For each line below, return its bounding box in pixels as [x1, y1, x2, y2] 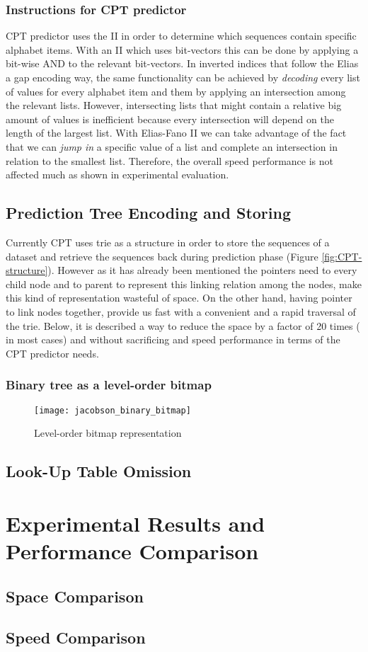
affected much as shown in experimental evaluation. [6, 167, 229, 182]
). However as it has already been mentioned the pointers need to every [47, 263, 357, 278]
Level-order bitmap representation [34, 425, 182, 440]
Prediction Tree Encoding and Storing [6, 202, 291, 224]
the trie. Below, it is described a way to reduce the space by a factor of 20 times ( [6, 318, 360, 333]
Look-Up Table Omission [6, 460, 192, 482]
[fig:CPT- [321, 248, 362, 263]
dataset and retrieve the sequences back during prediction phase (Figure [6, 248, 318, 263]
